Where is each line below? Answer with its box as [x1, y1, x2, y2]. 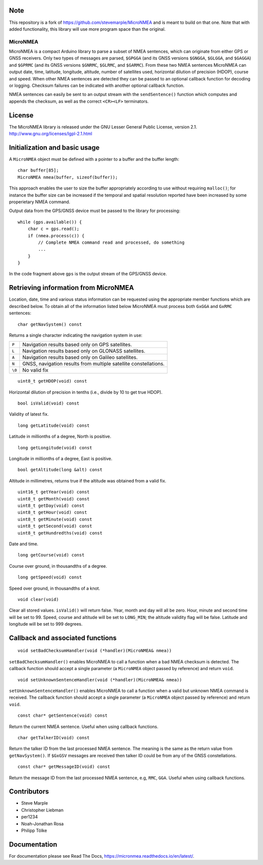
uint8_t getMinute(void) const [18, 517, 93, 522]
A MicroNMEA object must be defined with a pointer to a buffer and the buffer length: [9, 156, 180, 162]
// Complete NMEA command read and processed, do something [38, 239, 185, 245]
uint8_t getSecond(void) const [18, 523, 93, 529]
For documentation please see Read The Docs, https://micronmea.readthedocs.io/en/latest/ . [9, 853, 194, 859]
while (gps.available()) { [18, 219, 82, 225]
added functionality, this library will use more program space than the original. [9, 26, 166, 32]
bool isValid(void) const [18, 401, 80, 406]
